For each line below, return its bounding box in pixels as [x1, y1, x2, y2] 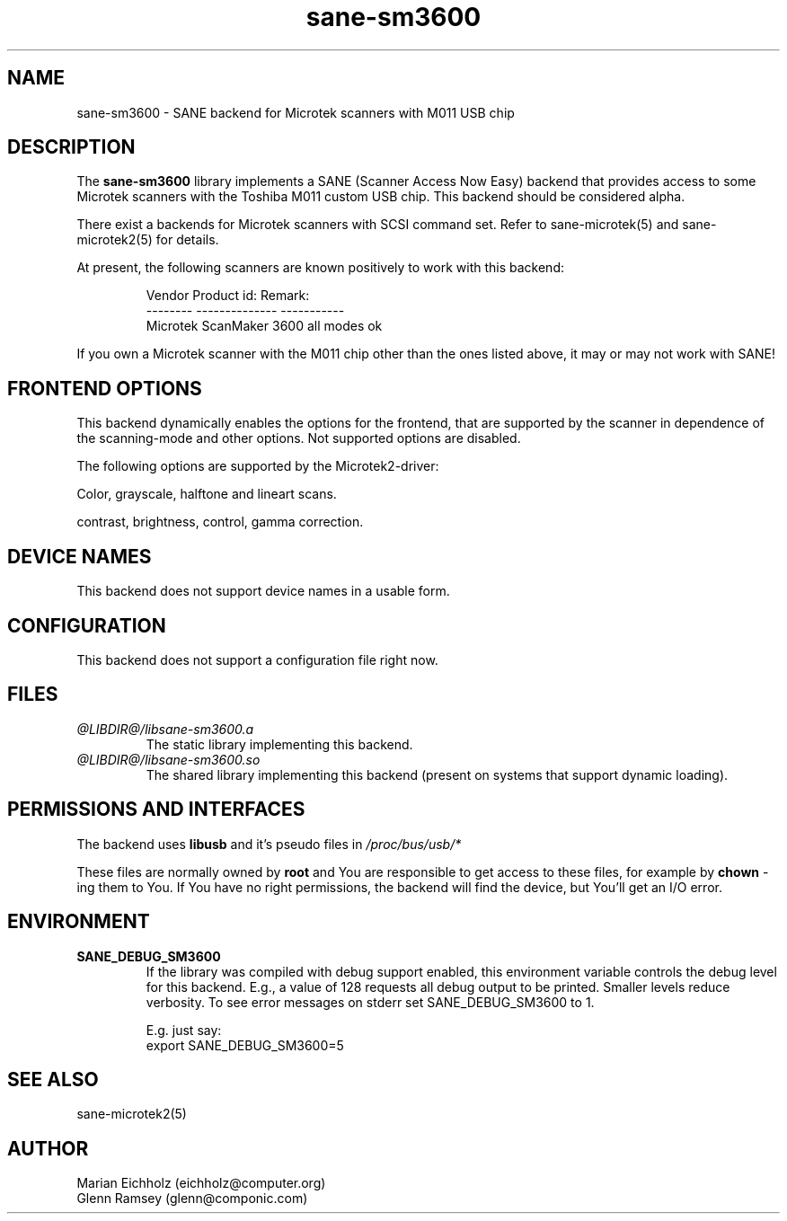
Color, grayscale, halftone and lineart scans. [76, 486, 337, 502]
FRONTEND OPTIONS [7, 376, 202, 400]
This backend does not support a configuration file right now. [76, 651, 438, 668]
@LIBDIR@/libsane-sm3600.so [76, 751, 261, 767]
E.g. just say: [146, 1022, 222, 1038]
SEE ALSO [7, 1067, 99, 1091]
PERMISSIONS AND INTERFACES [7, 798, 305, 821]
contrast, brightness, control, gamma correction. [76, 514, 364, 530]
